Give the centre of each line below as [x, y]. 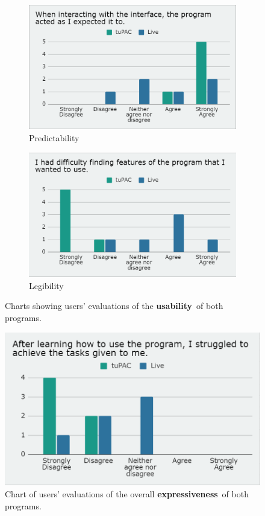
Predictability [54, 137]
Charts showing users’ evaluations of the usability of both [114, 306]
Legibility [46, 285]
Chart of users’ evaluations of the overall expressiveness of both [127, 494]
